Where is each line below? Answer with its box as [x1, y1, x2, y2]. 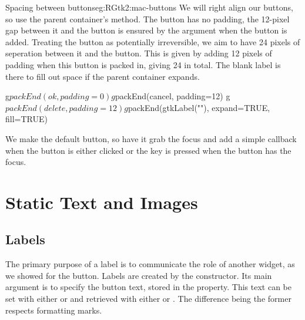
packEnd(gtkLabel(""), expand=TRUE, [128, 101, 270, 113]
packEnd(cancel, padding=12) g [115, 90, 230, 102]
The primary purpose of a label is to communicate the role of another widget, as [5, 258, 295, 270]
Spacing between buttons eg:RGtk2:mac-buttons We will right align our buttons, [5, 1, 293, 13]
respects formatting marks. [5, 304, 102, 316]
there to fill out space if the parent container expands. [5, 70, 200, 82]
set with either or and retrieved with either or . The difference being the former [5, 292, 291, 305]
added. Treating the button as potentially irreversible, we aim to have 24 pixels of [5, 35, 300, 48]
